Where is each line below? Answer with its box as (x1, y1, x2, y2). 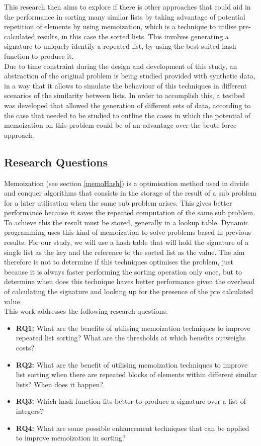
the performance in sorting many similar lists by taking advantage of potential (4, 11, 245, 22)
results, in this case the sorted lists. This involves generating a (37, 31, 229, 41)
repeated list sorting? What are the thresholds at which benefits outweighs (16, 332, 246, 343)
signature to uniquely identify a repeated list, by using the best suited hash (4, 41, 236, 51)
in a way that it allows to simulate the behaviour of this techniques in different (4, 80, 247, 91)
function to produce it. (4, 50, 74, 61)
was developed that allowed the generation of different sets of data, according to (4, 100, 251, 110)
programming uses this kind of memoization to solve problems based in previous (4, 227, 251, 237)
